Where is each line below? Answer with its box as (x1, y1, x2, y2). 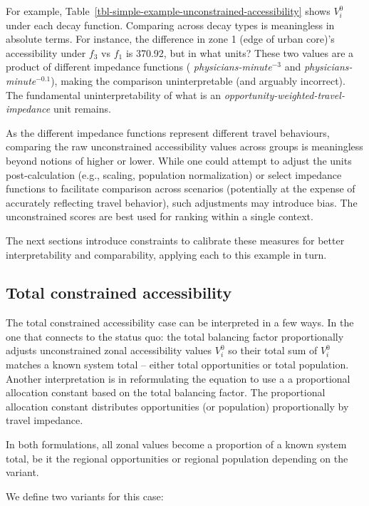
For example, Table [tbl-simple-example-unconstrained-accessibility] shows (6, 4, 331, 18)
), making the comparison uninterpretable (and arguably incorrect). (51, 73, 345, 88)
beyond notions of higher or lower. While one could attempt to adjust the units (6, 153, 352, 167)
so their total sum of (228, 343, 318, 358)
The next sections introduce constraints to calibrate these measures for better (6, 232, 345, 247)
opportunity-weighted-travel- (224, 87, 345, 102)
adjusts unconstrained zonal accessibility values (6, 343, 212, 358)
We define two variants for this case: (6, 488, 164, 503)
